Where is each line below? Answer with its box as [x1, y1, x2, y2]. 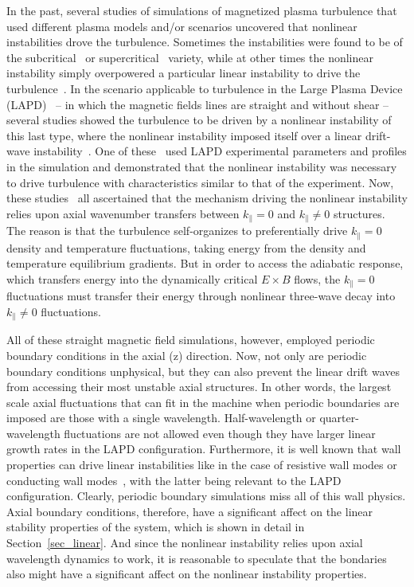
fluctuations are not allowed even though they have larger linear [64, 425, 376, 441]
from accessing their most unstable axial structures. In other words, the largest [6, 378, 392, 395]
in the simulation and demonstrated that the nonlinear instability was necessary [6, 158, 397, 174]
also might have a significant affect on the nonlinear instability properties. [6, 565, 367, 582]
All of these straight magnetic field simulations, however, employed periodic [6, 331, 375, 348]
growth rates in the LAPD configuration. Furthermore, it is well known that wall [6, 440, 401, 457]
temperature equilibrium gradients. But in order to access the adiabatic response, [6, 255, 404, 272]
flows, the [294, 270, 341, 287]
